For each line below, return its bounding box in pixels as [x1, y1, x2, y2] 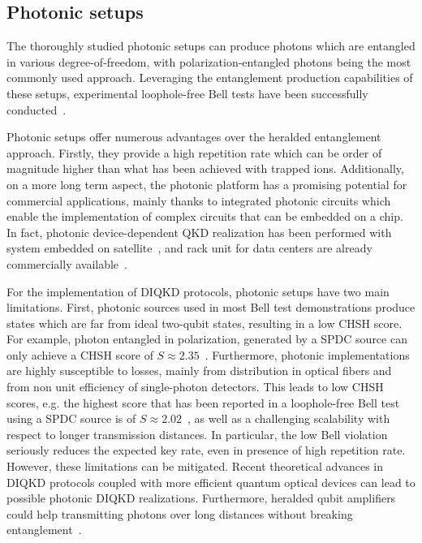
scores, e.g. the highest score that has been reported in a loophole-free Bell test [6, 394, 400, 411]
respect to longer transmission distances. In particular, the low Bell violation [6, 425, 388, 442]
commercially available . [6, 255, 127, 272]
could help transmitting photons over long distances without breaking [6, 505, 353, 522]
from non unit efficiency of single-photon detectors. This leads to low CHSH [6, 378, 384, 395]
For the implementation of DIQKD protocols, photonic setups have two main [6, 282, 390, 300]
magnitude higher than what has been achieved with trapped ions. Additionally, [6, 160, 404, 177]
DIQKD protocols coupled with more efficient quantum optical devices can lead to [6, 473, 416, 490]
